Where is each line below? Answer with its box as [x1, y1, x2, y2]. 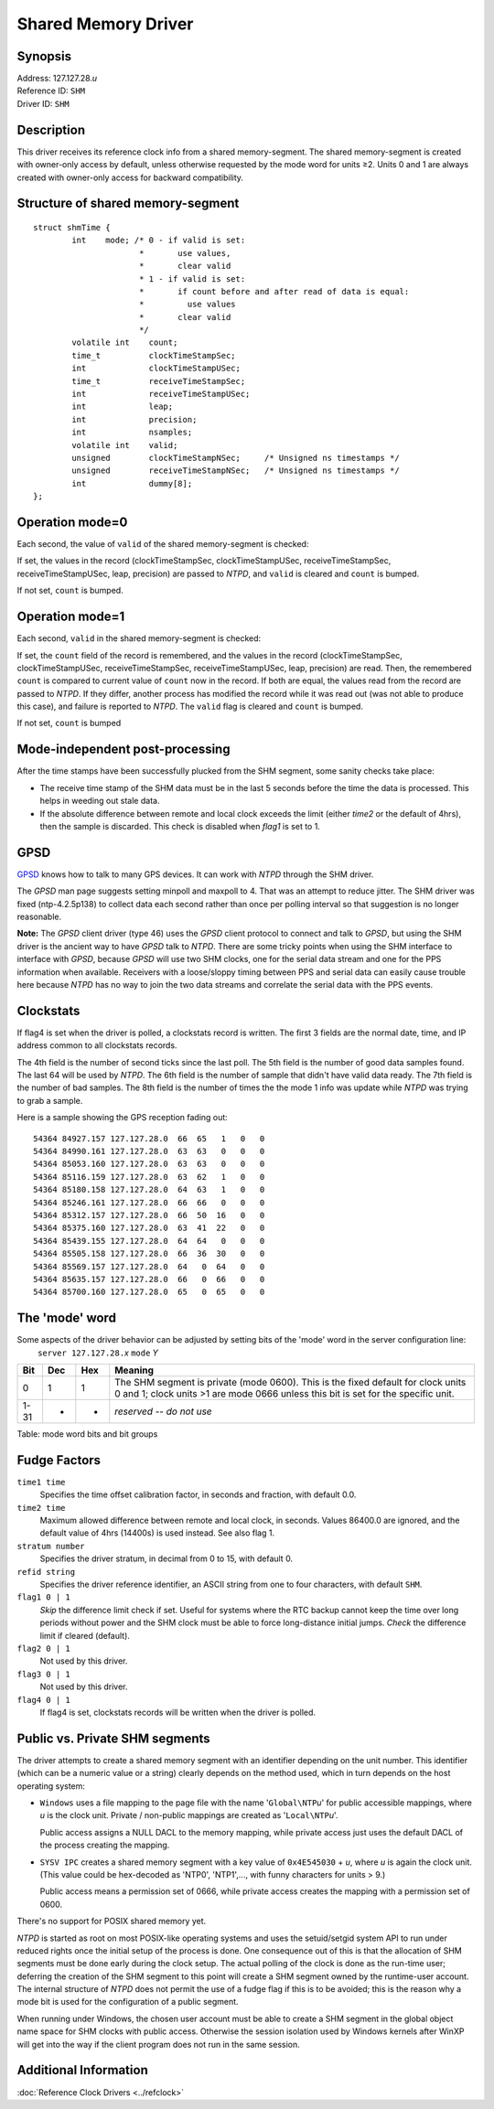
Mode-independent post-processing [16, 742, 231, 757]
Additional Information [16, 2062, 148, 2078]
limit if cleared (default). [39, 1630, 130, 1641]
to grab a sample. [16, 1095, 83, 1106]
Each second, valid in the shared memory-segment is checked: [16, 633, 262, 644]
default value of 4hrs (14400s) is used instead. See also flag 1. [39, 1527, 274, 1538]
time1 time [16, 1477, 66, 1487]
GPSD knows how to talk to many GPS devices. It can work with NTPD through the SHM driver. [16, 869, 374, 880]
